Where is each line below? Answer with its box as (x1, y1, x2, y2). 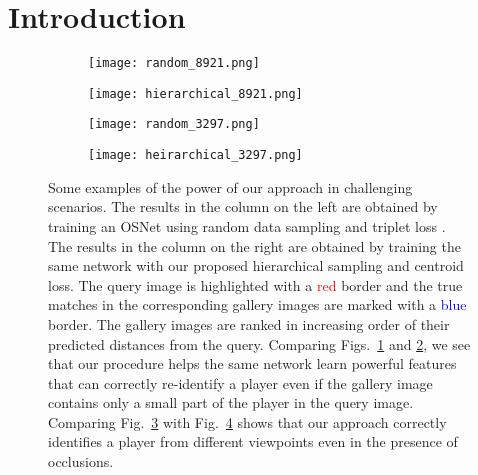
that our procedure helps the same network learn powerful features (48, 353, 457, 374)
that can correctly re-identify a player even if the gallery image (48, 372, 433, 393)
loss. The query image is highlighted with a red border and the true (48, 274, 463, 295)
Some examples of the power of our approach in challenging (48, 176, 413, 197)
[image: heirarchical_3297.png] (88, 148, 303, 163)
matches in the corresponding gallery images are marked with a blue (48, 294, 467, 315)
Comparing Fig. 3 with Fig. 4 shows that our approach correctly (48, 411, 447, 432)
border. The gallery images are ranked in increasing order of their (48, 313, 450, 334)
